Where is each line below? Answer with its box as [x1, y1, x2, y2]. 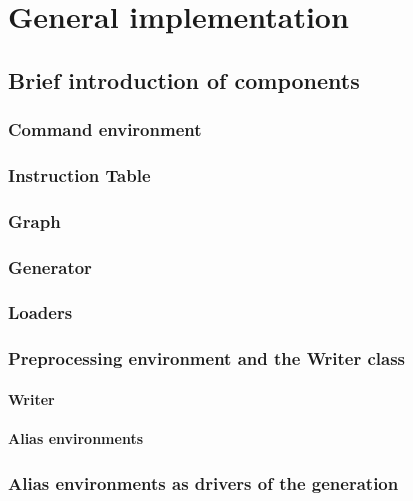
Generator [8, 254, 92, 279]
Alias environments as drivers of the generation [8, 470, 399, 495]
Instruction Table [8, 162, 151, 187]
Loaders [8, 300, 73, 325]
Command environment [8, 117, 202, 142]
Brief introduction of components [8, 64, 360, 95]
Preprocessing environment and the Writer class [8, 346, 406, 371]
